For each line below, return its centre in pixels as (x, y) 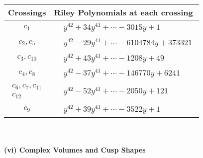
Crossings (27, 12)
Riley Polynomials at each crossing (123, 12)
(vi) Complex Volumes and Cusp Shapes (75, 150)
